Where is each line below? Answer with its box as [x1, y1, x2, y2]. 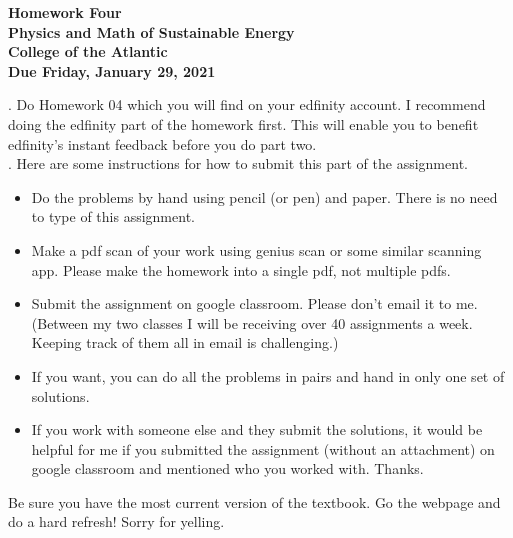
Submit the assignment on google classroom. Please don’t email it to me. [31, 293, 478, 314]
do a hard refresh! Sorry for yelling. [8, 511, 225, 532]
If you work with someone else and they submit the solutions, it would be [31, 419, 483, 440]
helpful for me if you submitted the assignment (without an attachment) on [31, 438, 495, 459]
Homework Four [8, 2, 122, 22]
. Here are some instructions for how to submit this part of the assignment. [8, 153, 468, 174]
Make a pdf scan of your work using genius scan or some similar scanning [31, 239, 482, 260]
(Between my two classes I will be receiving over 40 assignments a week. [31, 312, 473, 333]
